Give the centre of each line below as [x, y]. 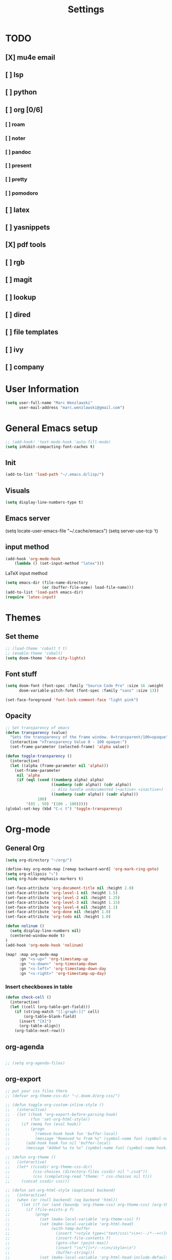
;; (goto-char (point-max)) [57, 1243]
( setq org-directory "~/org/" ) [39, 860]
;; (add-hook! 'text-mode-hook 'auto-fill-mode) [58, 442]
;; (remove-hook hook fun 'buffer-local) [61, 1134]
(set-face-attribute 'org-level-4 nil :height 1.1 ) [61, 907]
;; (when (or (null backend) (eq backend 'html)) [61, 1200]
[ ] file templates [32, 332]
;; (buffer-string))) [50, 1252]
